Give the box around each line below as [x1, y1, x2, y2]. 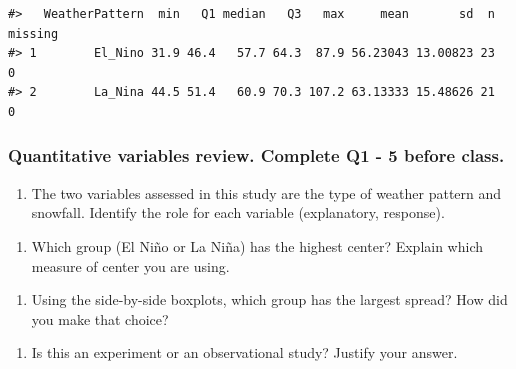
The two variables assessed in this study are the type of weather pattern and [31, 182, 502, 203]
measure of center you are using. [31, 255, 230, 276]
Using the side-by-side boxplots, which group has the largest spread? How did [31, 289, 508, 310]
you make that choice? [31, 308, 169, 329]
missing [8, 26, 59, 41]
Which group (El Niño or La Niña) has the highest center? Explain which [31, 235, 484, 256]
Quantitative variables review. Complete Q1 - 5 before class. [8, 143, 505, 168]
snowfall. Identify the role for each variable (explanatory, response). [31, 202, 445, 223]
